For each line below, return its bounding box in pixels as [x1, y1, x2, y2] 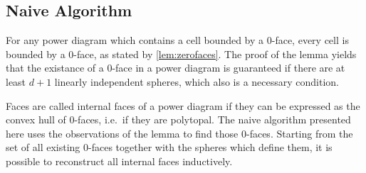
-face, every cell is [271, 33, 349, 48]
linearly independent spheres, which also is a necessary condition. [54, 74, 339, 89]
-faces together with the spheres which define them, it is [88, 140, 333, 155]
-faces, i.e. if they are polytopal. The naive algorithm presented [74, 112, 351, 127]
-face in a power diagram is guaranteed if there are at [112, 60, 345, 75]
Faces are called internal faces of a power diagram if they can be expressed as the [6, 98, 360, 113]
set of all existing [6, 140, 80, 155]
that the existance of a [6, 60, 104, 75]
